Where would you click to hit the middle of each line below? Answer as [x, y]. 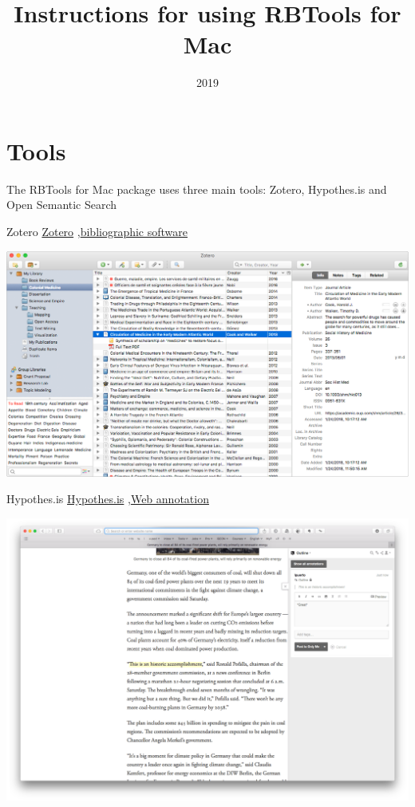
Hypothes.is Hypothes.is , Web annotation [108, 499]
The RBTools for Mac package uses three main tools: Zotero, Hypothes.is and [197, 189]
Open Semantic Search [62, 205]
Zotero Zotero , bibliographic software [97, 232]
